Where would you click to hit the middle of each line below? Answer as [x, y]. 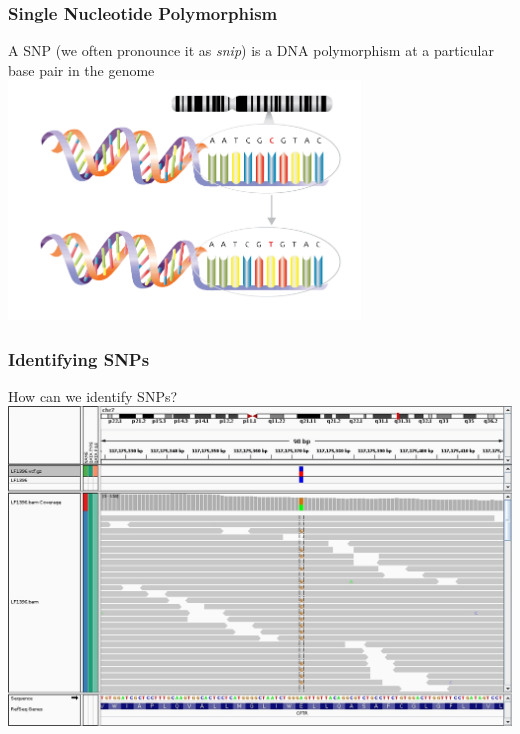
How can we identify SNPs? [93, 395]
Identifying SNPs [79, 358]
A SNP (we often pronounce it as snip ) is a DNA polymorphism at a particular [251, 50]
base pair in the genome [81, 69]
